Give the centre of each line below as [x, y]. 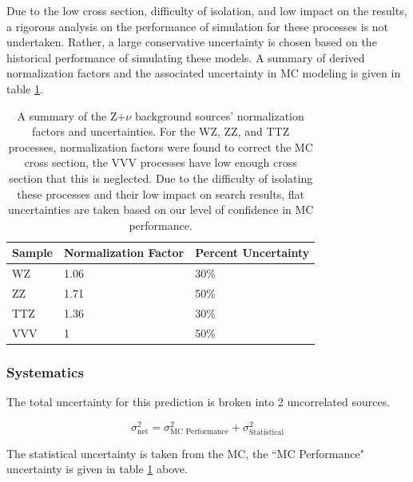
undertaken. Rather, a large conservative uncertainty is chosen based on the [192, 42]
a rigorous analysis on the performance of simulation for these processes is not [198, 26]
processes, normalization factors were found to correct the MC [161, 146]
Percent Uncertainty [252, 253]
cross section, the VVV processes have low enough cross [161, 162]
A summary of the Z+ [71, 115]
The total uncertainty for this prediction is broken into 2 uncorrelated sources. [199, 401]
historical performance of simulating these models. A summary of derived [186, 57]
